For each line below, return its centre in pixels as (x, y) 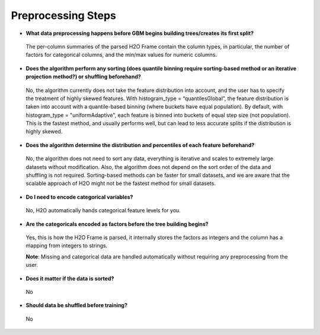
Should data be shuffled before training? (76, 305)
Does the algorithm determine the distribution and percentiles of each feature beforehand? (140, 145)
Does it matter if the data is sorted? (70, 278)
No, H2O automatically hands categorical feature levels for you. (103, 210)
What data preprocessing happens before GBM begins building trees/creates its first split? (140, 33)
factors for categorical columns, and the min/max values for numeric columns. (121, 55)
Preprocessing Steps (64, 15)
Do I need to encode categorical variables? (79, 197)
